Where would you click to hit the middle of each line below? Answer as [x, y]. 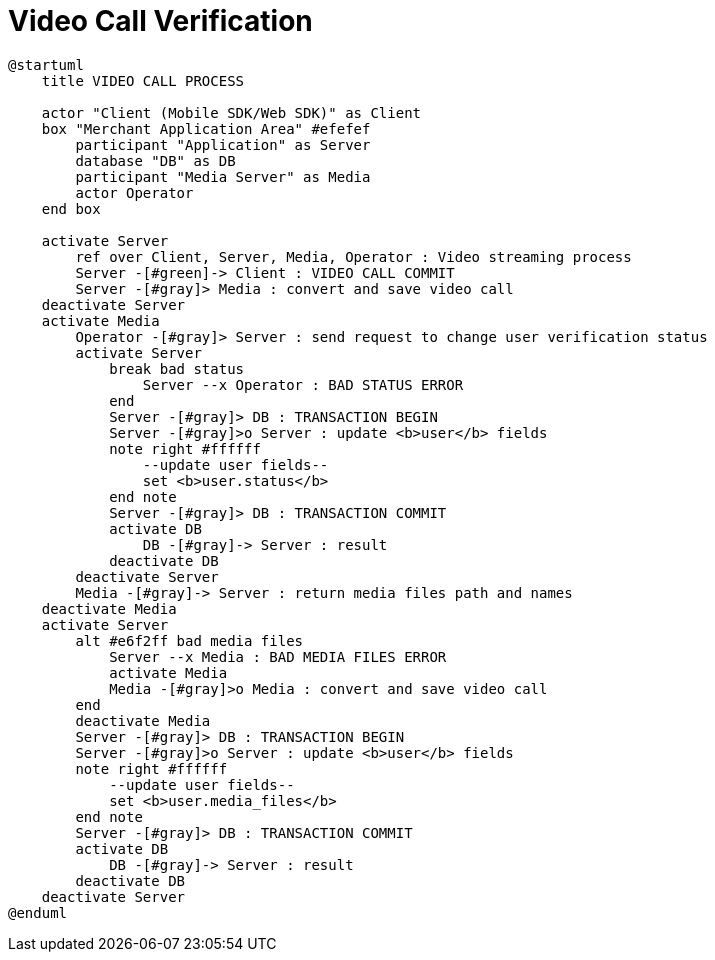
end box [71, 208]
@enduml [38, 912]
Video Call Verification [160, 21]
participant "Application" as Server [223, 144]
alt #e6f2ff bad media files [189, 640]
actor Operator [134, 192]
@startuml [46, 64]
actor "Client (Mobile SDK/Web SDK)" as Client [231, 112]
